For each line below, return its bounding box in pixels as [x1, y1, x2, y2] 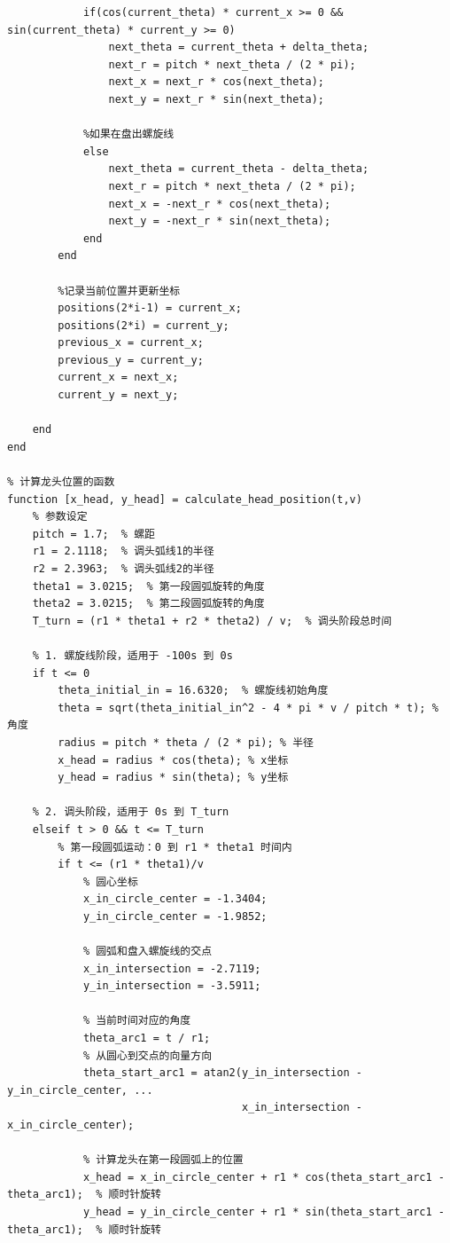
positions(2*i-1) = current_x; [58, 302, 242, 315]
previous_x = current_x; [58, 336, 204, 350]
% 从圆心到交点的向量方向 [82, 1049, 213, 1062]
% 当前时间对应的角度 [82, 1014, 191, 1027]
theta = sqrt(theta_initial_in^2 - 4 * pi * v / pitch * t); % [58, 701, 438, 714]
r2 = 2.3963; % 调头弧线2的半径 [32, 562, 214, 575]
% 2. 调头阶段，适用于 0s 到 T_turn [32, 806, 229, 819]
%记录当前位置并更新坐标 [58, 284, 181, 297]
